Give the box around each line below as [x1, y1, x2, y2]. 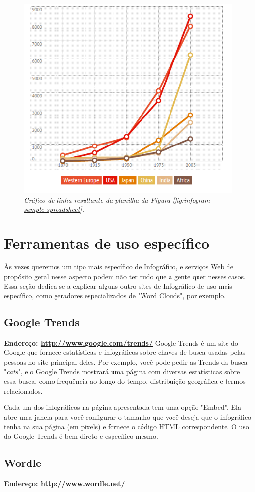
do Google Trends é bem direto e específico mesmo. [4, 431, 158, 441]
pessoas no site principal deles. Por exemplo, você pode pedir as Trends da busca [4, 356, 248, 367]
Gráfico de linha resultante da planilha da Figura [24, 194, 170, 204]
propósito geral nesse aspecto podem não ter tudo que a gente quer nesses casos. [4, 271, 246, 281]
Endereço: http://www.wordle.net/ [4, 478, 125, 488]
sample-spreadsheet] [24, 204, 82, 214]
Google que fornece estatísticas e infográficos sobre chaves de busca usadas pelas [4, 347, 246, 357]
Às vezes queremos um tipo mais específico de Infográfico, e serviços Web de [4, 261, 233, 271]
